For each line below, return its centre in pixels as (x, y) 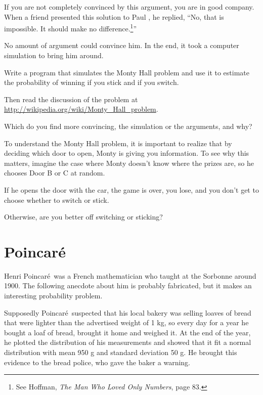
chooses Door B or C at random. (55, 173)
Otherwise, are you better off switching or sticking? (83, 217)
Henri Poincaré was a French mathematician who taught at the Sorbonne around (130, 275)
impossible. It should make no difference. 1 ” (70, 28)
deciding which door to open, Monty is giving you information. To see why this (127, 153)
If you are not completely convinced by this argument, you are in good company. (129, 7)
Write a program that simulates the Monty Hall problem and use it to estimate (127, 72)
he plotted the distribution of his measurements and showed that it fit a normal (128, 342)
